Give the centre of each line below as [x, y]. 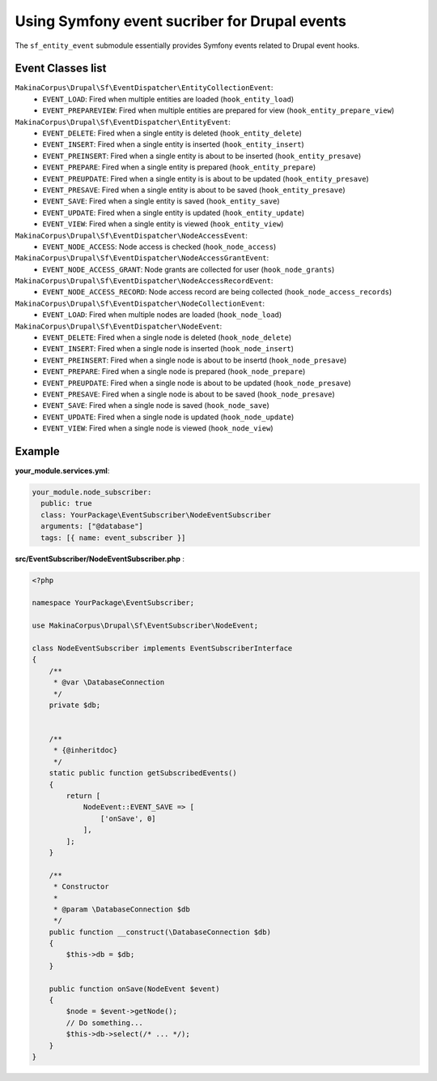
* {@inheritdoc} [85, 751]
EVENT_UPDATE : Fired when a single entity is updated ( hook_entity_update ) [174, 212]
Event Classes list [61, 69]
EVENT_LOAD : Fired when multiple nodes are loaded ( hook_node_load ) [162, 315]
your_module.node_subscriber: [92, 492]
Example [37, 451]
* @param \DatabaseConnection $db [121, 909]
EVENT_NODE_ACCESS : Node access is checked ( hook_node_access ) [159, 247]
